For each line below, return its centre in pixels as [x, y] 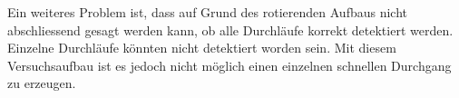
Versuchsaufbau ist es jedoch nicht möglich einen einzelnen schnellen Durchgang [229, 65]
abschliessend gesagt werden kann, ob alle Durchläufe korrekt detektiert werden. [230, 29]
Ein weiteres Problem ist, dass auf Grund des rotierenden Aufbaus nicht [207, 12]
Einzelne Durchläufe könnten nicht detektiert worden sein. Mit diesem [202, 48]
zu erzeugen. [42, 83]
